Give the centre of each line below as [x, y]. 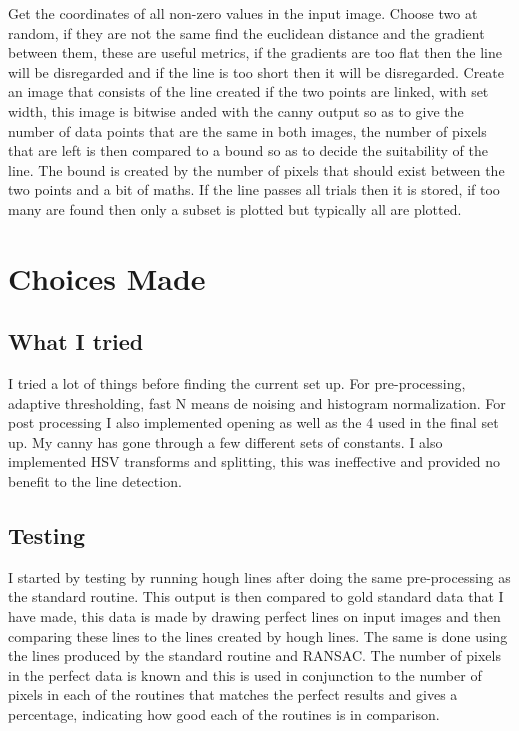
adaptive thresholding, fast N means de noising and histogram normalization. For [257, 402]
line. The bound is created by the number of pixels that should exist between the [256, 169]
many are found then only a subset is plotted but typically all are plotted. [235, 208]
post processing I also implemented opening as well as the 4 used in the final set [253, 422]
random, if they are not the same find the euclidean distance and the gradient [246, 32]
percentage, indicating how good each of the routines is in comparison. [224, 714]
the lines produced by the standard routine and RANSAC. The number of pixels [254, 655]
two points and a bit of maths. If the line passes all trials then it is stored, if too [254, 189]
